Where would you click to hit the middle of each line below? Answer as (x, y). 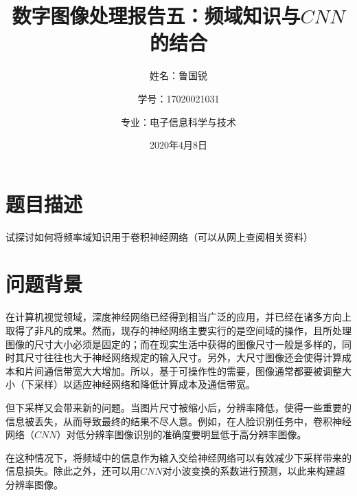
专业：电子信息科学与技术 (178, 121)
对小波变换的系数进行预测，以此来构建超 (254, 471)
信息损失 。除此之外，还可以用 (73, 471)
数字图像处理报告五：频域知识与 (156, 15)
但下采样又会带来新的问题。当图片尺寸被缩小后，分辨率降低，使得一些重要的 (178, 407)
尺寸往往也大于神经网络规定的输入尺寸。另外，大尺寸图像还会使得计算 (183, 357)
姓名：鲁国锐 (178, 75)
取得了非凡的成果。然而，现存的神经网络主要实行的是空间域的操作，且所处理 (178, 330)
